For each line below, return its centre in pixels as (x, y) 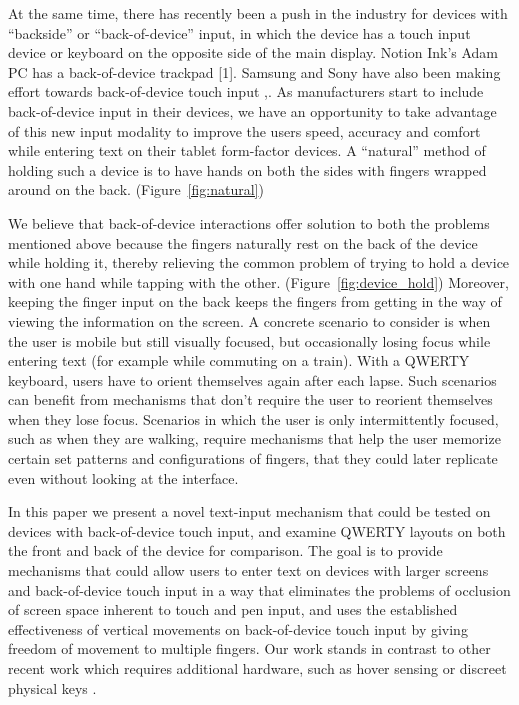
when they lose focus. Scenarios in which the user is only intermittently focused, (253, 418)
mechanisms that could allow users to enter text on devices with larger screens (248, 570)
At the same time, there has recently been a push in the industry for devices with (258, 13)
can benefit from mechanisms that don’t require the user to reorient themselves (250, 399)
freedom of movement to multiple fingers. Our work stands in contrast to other (249, 648)
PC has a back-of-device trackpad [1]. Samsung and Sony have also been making (254, 71)
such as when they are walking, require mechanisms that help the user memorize (254, 438)
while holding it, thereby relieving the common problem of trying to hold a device (259, 262)
